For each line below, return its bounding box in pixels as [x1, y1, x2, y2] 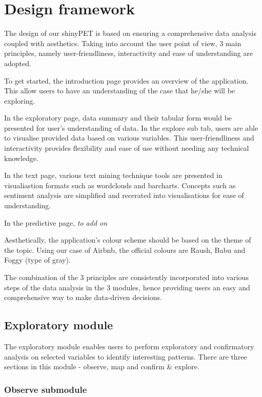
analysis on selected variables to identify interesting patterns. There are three [4, 351, 247, 362]
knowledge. [4, 152, 38, 163]
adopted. [4, 57, 31, 68]
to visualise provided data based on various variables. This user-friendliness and [4, 132, 254, 143]
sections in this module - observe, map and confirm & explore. [4, 361, 199, 372]
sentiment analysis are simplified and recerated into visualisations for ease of [4, 190, 244, 201]
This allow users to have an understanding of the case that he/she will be [4, 85, 235, 96]
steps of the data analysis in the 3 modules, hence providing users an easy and [4, 282, 250, 292]
